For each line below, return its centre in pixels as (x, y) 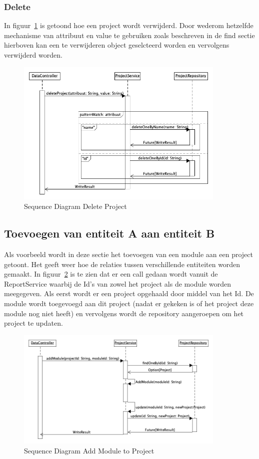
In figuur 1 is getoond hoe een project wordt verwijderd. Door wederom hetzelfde (129, 25)
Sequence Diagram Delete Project (75, 206)
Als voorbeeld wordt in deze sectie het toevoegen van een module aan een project (128, 254)
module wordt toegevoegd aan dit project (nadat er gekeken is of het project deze (129, 303)
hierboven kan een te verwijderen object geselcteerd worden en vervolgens (117, 45)
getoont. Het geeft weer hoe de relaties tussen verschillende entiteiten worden (122, 264)
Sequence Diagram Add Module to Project (89, 450)
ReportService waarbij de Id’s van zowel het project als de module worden (117, 283)
